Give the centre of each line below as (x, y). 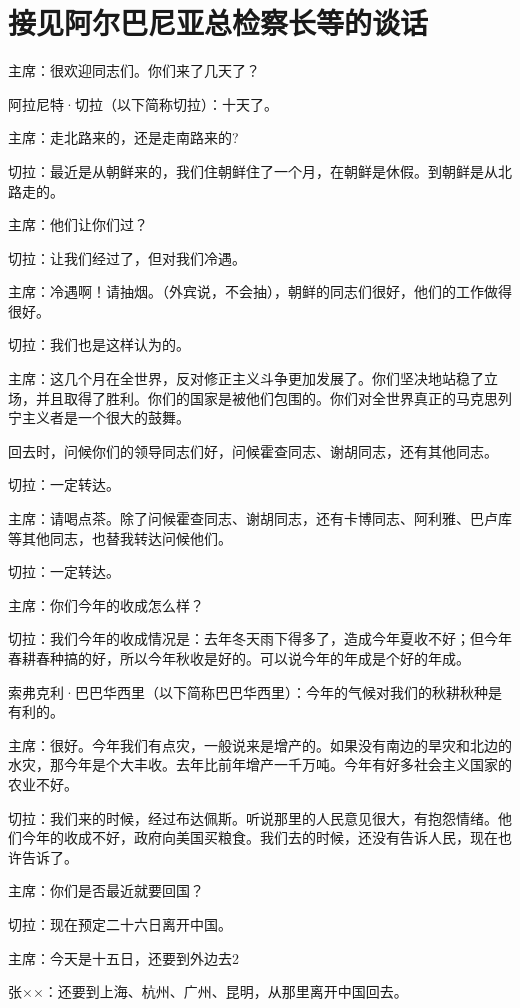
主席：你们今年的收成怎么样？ (106, 604)
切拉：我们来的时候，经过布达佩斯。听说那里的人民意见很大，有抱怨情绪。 (253, 817)
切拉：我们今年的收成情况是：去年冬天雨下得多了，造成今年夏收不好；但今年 (260, 638)
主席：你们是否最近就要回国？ (106, 890)
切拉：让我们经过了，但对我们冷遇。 (127, 257)
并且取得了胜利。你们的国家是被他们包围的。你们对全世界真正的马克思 (266, 397)
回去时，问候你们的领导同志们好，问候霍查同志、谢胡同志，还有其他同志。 (253, 450)
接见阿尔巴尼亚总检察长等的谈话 (218, 22)
